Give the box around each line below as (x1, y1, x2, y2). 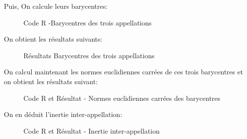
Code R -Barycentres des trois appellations (23, 17, 152, 27)
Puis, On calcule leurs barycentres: (4, 1, 108, 11)
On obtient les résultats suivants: (4, 34, 103, 44)
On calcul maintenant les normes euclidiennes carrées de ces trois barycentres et (4, 67, 243, 77)
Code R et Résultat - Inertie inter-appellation (23, 125, 160, 136)
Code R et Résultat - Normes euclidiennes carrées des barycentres (23, 93, 221, 103)
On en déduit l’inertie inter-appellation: (4, 109, 123, 119)
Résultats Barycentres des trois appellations (23, 50, 155, 60)
